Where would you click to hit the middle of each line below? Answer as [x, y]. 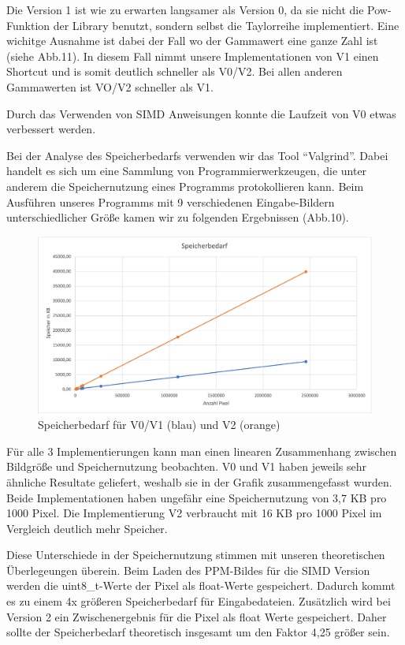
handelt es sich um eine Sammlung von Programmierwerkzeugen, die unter [187, 171]
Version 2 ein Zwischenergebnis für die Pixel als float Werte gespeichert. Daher [197, 616]
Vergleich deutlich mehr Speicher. [87, 528]
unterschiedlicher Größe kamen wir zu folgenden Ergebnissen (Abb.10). [178, 217]
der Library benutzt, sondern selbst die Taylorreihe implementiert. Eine [226, 25]
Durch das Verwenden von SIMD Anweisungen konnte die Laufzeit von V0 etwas [201, 113]
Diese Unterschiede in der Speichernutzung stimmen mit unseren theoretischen [196, 555]
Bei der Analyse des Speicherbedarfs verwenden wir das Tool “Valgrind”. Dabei [197, 155]
